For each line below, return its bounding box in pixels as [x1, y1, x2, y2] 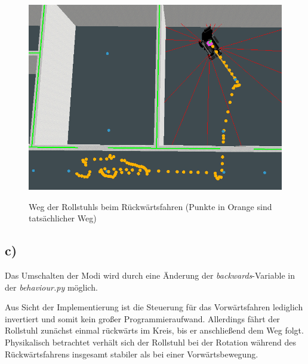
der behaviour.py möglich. [5, 280, 98, 293]
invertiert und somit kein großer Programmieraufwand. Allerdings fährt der [5, 312, 280, 325]
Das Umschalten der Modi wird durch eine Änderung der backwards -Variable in [5, 269, 295, 281]
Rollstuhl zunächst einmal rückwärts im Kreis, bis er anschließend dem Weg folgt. [5, 324, 304, 337]
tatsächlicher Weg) [29, 212, 97, 224]
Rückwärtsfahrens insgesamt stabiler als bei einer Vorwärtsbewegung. [5, 347, 258, 360]
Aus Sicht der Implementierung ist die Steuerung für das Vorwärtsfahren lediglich [5, 301, 303, 313]
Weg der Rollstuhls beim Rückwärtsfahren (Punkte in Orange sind [29, 200, 272, 212]
